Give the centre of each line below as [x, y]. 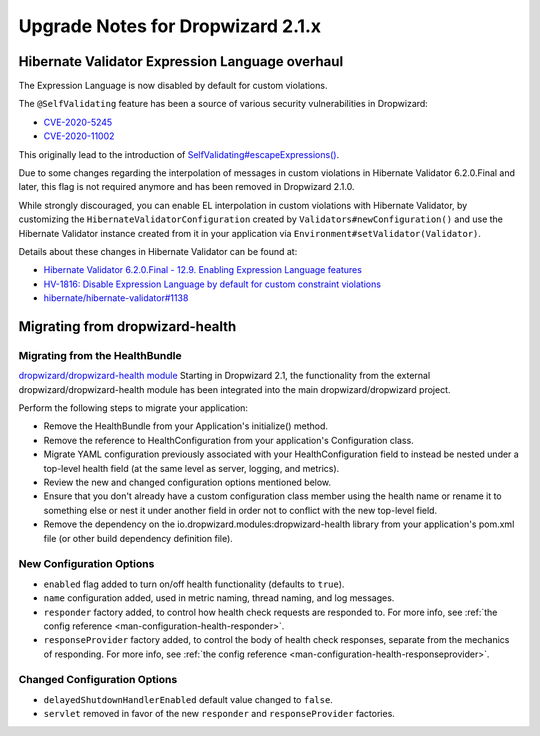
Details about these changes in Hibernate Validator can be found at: [158, 251]
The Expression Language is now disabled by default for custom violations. [173, 86]
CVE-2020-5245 [78, 122]
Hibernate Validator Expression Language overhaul [181, 61]
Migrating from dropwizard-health [127, 326]
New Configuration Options [86, 564]
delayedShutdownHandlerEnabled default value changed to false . [188, 699]
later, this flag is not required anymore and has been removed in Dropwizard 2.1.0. [186, 187]
